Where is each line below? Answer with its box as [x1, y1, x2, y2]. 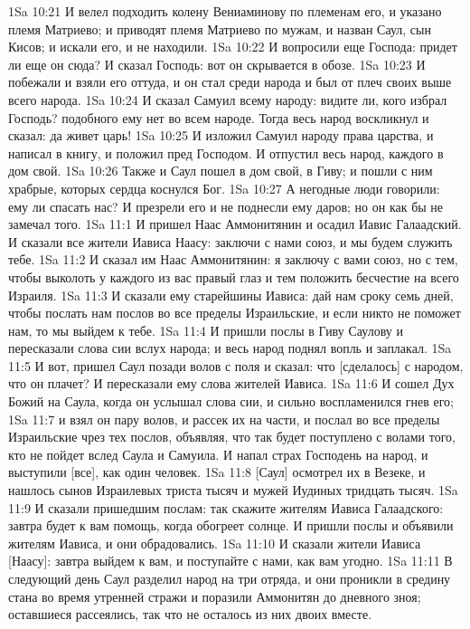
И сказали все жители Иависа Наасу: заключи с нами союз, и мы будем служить [8, 232, 453, 251]
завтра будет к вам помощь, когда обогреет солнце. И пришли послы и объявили [8, 516, 454, 535]
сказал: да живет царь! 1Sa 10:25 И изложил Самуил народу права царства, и [8, 126, 434, 145]
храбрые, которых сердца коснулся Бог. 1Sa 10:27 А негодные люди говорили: [8, 178, 440, 197]
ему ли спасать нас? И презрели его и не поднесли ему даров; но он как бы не [8, 196, 444, 215]
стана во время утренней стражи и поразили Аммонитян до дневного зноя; [8, 586, 421, 605]
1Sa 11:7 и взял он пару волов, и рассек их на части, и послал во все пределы [8, 409, 440, 428]
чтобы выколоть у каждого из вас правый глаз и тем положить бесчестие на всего [8, 267, 459, 286]
